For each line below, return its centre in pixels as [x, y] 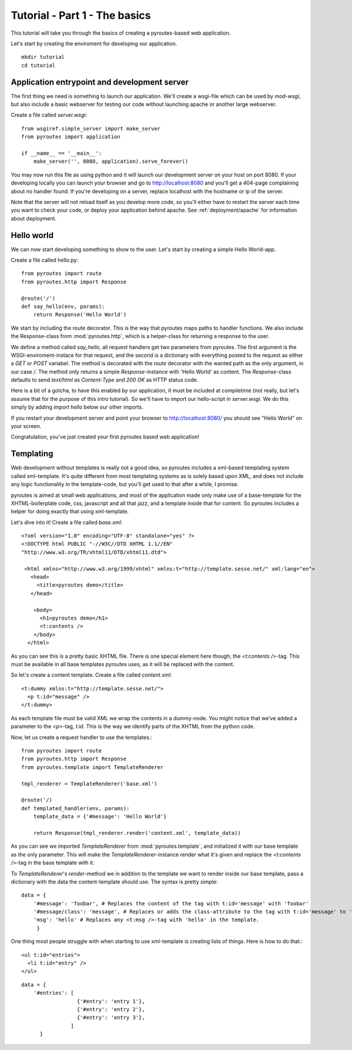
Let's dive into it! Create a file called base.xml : [67, 522]
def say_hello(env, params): [63, 306]
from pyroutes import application [71, 137]
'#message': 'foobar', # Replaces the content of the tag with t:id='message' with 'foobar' [171, 903]
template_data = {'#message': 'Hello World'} [100, 817]
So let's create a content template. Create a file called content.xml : [92, 675]
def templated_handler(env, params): [76, 808]
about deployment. [34, 218]
